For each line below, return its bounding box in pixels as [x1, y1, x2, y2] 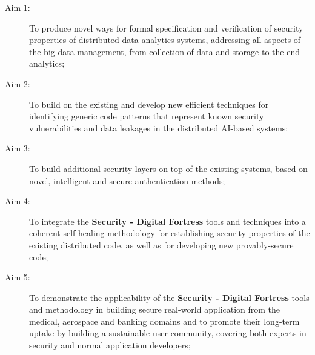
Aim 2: [5, 77, 30, 90]
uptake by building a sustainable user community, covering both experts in [29, 327, 307, 339]
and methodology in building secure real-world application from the [29, 303, 280, 316]
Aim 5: [5, 271, 30, 284]
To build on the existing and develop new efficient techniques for [29, 98, 269, 110]
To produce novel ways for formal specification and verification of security [29, 21, 303, 34]
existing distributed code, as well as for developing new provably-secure [29, 238, 294, 251]
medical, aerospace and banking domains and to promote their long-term [29, 314, 300, 327]
